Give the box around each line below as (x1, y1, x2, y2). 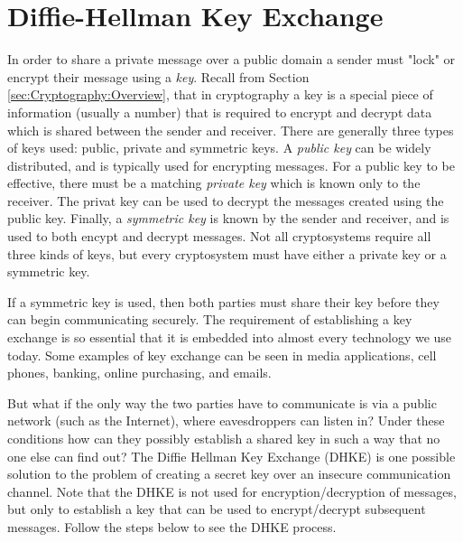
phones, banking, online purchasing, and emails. (7, 363, 272, 382)
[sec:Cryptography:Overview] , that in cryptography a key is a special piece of (7, 85, 433, 104)
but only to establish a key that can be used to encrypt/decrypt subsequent (7, 500, 426, 519)
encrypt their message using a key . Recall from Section (7, 67, 310, 86)
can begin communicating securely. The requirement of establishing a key (7, 310, 412, 329)
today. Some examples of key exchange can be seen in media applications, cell (7, 345, 437, 364)
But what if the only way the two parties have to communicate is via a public (7, 393, 437, 412)
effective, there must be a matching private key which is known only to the (7, 173, 421, 192)
